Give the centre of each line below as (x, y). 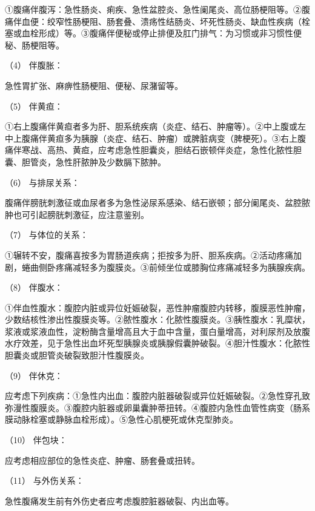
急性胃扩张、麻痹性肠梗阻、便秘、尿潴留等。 (94, 85)
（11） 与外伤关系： (45, 480)
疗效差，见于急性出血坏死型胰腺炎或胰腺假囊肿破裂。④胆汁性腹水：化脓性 (161, 343)
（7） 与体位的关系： (47, 235)
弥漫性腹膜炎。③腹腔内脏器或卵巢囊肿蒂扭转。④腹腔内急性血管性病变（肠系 (157, 407)
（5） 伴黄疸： (34, 106)
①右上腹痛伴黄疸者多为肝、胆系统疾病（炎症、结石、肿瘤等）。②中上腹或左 (155, 126)
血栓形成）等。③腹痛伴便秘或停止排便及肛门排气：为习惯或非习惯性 (157, 33)
